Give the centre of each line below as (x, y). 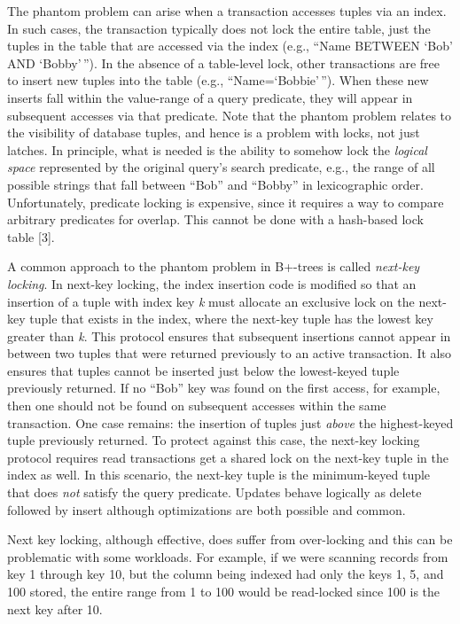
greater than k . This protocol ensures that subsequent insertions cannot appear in (229, 335)
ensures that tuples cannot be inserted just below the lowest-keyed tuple (203, 370)
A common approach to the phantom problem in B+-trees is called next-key (214, 266)
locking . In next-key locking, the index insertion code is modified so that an (212, 283)
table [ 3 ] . (31, 236)
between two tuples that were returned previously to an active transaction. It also (229, 353)
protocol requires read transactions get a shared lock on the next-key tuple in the (228, 457)
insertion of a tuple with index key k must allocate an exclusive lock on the (211, 301)
